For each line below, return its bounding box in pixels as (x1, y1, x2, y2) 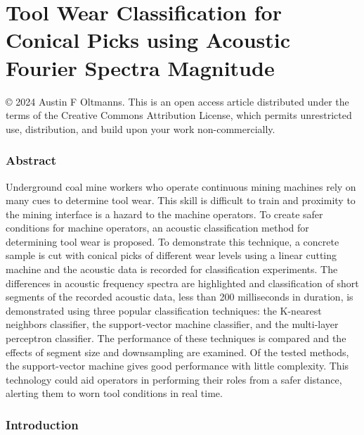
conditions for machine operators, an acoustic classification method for (6, 220, 309, 235)
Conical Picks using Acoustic (6, 25, 291, 54)
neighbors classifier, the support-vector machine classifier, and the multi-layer (6, 317, 339, 332)
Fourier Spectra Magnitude (6, 53, 275, 82)
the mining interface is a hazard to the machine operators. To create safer (6, 206, 323, 221)
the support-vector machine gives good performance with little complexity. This (6, 358, 349, 373)
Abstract (6, 151, 56, 169)
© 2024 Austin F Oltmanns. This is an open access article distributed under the (6, 94, 349, 108)
